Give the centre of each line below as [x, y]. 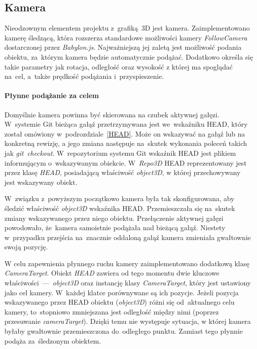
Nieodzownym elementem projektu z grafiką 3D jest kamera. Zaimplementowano [127, 28]
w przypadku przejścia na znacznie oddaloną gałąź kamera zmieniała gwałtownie [128, 237]
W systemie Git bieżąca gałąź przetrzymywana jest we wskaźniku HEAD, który [126, 124]
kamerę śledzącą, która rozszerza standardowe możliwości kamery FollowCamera [126, 37]
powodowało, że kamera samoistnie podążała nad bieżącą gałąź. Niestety [115, 227]
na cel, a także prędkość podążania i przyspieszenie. [84, 76]
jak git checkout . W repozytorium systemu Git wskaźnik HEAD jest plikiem [120, 153]
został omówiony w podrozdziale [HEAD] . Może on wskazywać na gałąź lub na [125, 133]
